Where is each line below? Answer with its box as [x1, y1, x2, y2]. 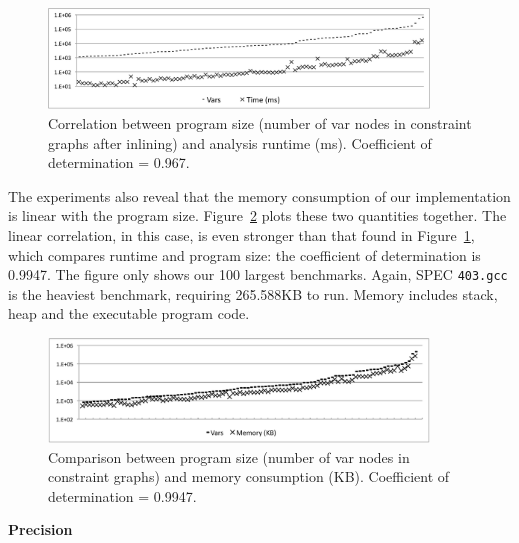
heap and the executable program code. [8, 303, 250, 324]
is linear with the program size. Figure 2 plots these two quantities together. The [8, 205, 507, 226]
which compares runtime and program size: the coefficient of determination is [8, 244, 481, 265]
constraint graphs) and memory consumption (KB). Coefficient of [48, 466, 450, 487]
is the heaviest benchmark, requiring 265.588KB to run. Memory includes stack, [8, 283, 498, 304]
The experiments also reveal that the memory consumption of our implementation [8, 185, 511, 206]
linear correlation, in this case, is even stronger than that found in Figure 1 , [8, 224, 475, 245]
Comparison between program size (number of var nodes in [48, 446, 410, 467]
